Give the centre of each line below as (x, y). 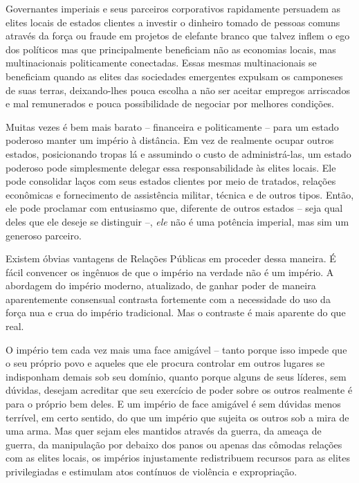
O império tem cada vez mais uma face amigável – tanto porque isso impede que (176, 349)
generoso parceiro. (44, 235)
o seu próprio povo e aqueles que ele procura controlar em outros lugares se (165, 363)
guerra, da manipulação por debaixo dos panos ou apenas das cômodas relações (174, 444)
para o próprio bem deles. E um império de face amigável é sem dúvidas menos (173, 404)
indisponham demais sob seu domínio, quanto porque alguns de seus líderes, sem (176, 376)
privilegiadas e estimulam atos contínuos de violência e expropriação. (151, 471)
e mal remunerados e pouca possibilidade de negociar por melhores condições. (170, 103)
